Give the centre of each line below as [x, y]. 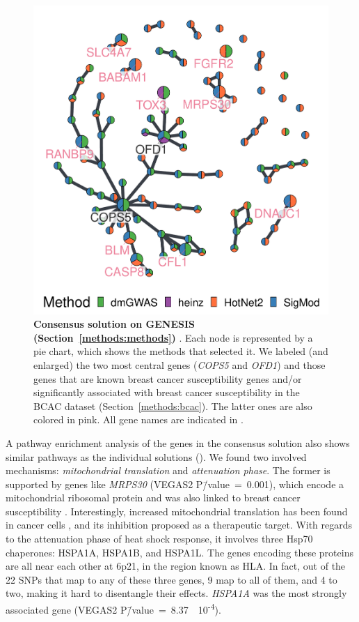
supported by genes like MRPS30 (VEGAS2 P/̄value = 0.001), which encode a [175, 484]
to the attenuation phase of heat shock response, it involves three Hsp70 [159, 539]
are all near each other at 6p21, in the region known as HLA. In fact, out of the [176, 566]
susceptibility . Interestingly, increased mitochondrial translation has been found [177, 511]
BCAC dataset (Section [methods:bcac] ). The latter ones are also [173, 405]
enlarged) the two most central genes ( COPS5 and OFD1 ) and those [179, 364]
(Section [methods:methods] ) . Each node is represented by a [173, 337]
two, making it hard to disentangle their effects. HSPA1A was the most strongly [176, 593]
